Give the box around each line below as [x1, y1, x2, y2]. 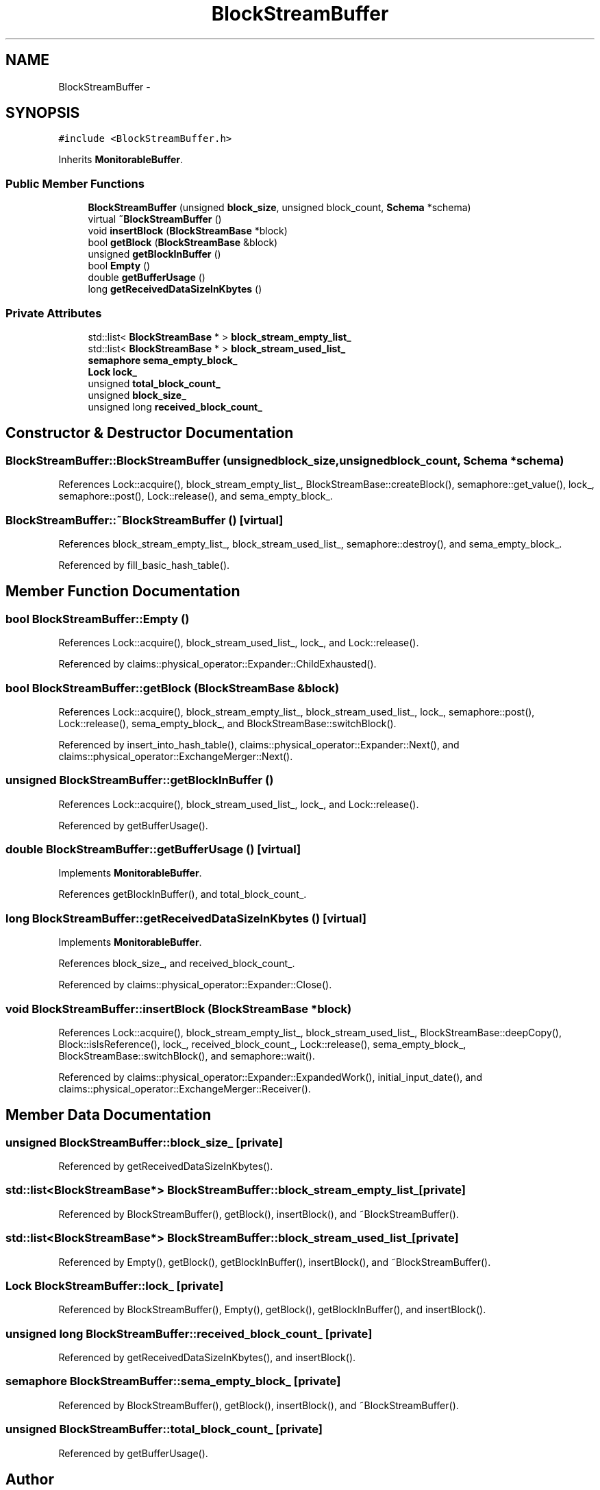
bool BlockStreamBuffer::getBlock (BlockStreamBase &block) [5, 681, 340, 695]
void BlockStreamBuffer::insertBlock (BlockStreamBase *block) [5, 1001, 352, 1016]
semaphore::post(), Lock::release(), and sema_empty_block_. [58, 490, 333, 502]
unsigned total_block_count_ [88, 377, 221, 389]
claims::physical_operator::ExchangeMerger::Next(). [58, 750, 293, 762]
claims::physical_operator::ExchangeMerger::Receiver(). [58, 1082, 311, 1095]
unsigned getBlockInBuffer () [88, 248, 221, 260]
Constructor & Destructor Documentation [5, 424, 294, 442]
